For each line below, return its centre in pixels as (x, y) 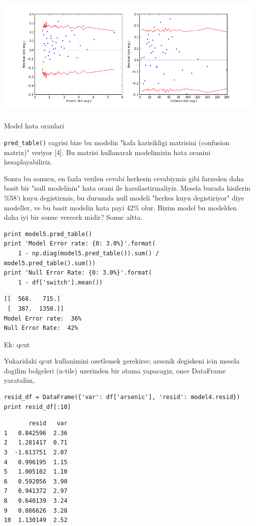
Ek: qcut (17, 344)
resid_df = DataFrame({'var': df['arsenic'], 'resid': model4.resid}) (122, 397)
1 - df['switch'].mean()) (60, 282)
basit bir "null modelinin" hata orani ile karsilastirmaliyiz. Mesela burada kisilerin (127, 188)
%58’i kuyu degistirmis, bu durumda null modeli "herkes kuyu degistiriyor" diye (124, 197)
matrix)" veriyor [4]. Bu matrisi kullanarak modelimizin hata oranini (107, 152)
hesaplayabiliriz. (28, 162)
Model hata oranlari (34, 126)
